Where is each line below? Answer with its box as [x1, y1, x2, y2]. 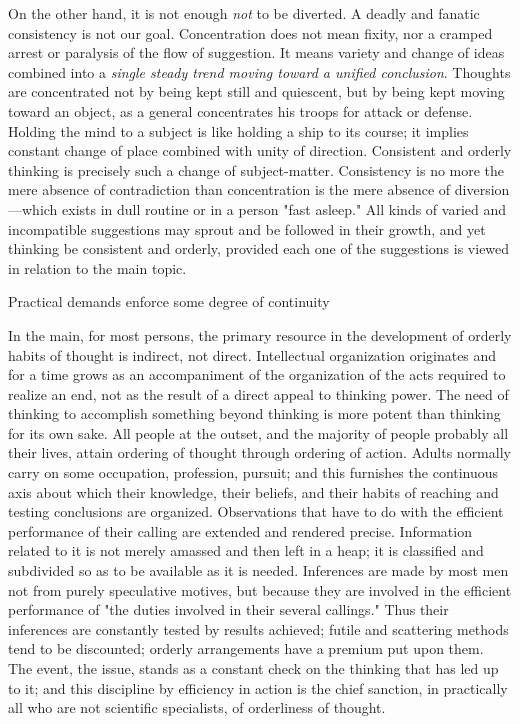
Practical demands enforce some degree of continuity [8, 291, 330, 312]
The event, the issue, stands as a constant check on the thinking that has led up [8, 658, 499, 678]
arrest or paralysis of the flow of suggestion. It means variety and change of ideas [8, 42, 505, 63]
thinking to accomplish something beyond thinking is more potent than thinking [8, 403, 501, 424]
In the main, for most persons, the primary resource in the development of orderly [8, 324, 512, 345]
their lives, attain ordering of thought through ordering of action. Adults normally [8, 442, 511, 463]
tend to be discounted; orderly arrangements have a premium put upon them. [8, 638, 484, 659]
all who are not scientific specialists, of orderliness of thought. [8, 697, 386, 718]
